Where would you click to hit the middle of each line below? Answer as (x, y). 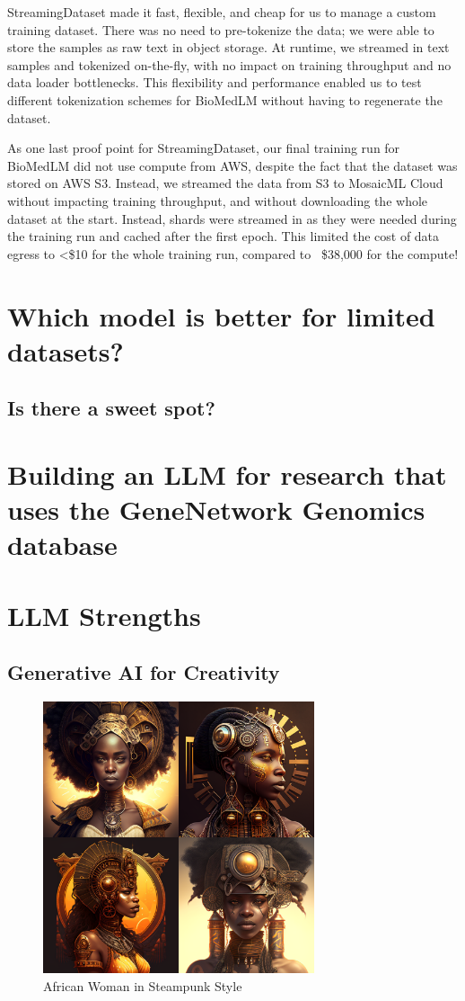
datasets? (66, 350)
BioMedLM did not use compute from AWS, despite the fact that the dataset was (232, 165)
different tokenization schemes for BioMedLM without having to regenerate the (225, 99)
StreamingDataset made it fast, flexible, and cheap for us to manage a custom (222, 12)
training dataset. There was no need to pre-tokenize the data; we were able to (221, 29)
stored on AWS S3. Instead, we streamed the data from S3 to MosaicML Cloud (225, 183)
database (62, 545)
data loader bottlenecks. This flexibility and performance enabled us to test (215, 82)
